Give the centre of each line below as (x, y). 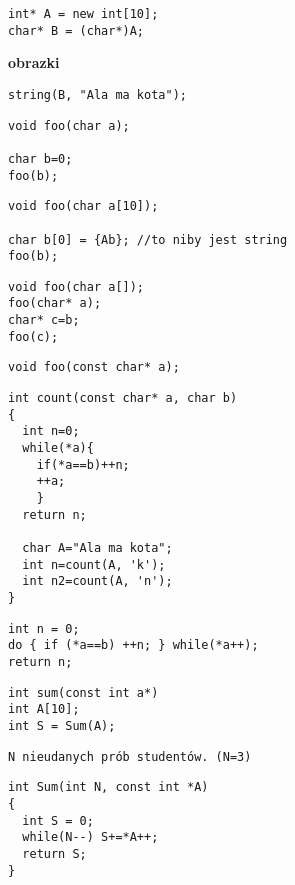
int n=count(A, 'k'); (94, 564)
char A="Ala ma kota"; (97, 548)
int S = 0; (58, 820)
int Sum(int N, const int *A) (108, 787)
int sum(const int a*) (83, 692)
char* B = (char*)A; (76, 30)
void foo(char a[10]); (83, 206)
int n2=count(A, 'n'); (97, 581)
